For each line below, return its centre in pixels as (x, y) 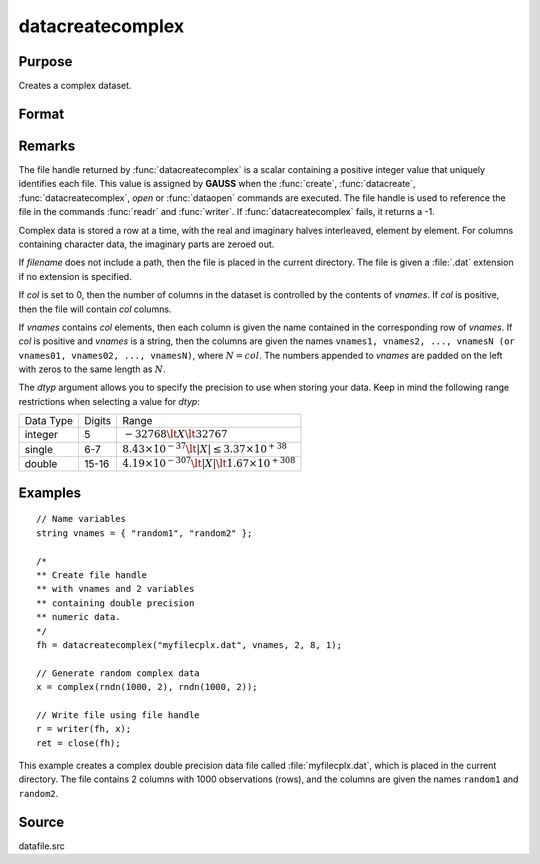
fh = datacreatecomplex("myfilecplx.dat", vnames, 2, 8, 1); (189, 644)
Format (41, 113)
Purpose (45, 61)
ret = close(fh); (78, 743)
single (39, 449)
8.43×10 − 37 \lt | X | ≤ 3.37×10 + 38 (204, 447)
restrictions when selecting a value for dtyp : (109, 401)
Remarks (47, 145)
